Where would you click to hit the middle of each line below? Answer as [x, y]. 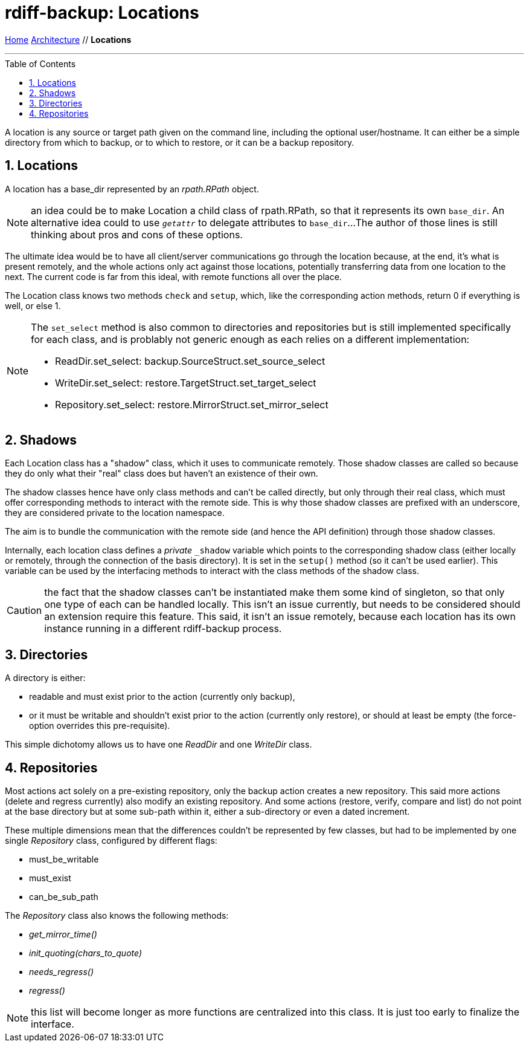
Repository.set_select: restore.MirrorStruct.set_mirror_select [192, 404]
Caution [24, 611]
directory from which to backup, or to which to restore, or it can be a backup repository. [180, 142]
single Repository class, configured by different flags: [111, 841]
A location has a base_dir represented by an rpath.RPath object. [132, 189]
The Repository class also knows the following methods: [117, 916]
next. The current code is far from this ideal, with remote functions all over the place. [173, 276]
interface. [53, 1024]
